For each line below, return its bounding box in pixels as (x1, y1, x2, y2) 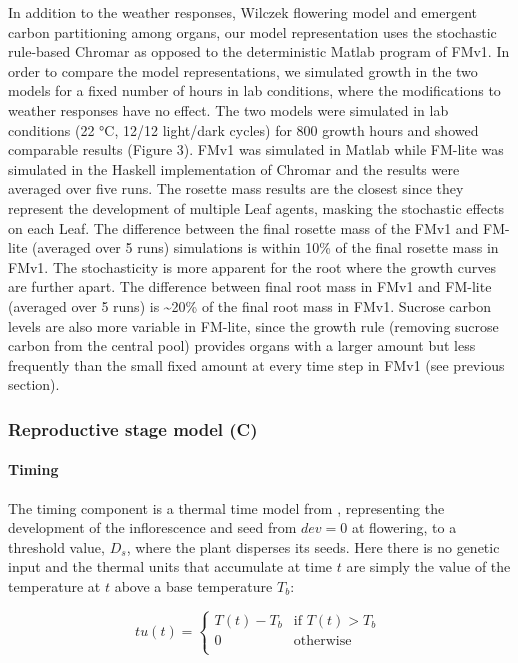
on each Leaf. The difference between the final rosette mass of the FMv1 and (8, 217, 479, 238)
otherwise (293, 633, 352, 648)
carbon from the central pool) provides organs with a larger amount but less (8, 335, 476, 356)
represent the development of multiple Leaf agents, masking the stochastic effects (8, 197, 505, 218)
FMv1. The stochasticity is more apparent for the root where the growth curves (8, 256, 497, 277)
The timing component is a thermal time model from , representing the (8, 497, 445, 518)
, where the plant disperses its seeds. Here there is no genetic (126, 536, 500, 557)
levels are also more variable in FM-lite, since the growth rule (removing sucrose (8, 315, 499, 336)
